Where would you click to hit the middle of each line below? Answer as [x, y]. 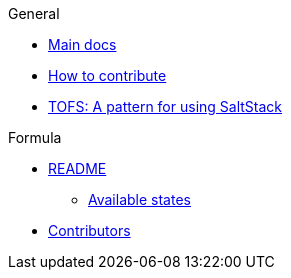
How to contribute [107, 75]
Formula [35, 137]
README [77, 168]
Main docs [82, 44]
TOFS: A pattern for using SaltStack [165, 106]
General [34, 13]
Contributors [89, 230]
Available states [139, 199]
